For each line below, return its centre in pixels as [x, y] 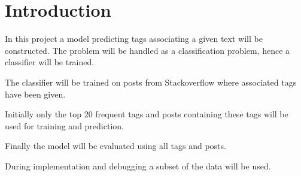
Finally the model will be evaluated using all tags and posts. [115, 146]
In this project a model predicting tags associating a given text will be [134, 39]
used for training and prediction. [64, 125]
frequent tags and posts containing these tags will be [192, 114]
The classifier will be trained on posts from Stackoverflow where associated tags [151, 82]
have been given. [35, 94]
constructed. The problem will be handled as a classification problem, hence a [148, 50]
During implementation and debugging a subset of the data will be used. [138, 166]
